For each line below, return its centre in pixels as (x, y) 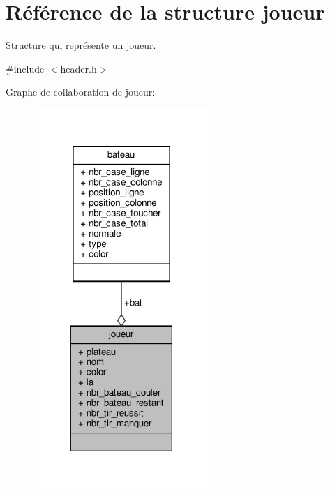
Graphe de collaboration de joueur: (81, 92)
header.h (78, 68)
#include (25, 68)
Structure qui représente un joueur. (81, 45)
